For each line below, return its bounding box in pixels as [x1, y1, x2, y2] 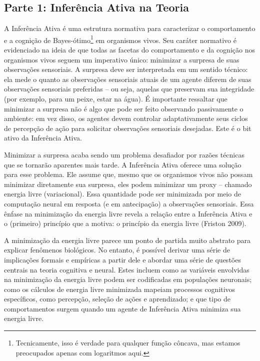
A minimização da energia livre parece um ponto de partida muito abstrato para [4, 234, 251, 245]
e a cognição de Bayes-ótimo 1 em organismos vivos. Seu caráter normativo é [4, 33, 236, 45]
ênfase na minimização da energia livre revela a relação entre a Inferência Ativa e [4, 208, 252, 218]
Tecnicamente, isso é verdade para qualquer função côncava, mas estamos [15, 337, 240, 348]
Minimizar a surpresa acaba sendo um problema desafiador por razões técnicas [4, 149, 244, 159]
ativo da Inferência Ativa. [4, 132, 82, 143]
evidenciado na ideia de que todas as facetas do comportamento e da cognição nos [4, 44, 255, 55]
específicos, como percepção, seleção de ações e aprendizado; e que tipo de [4, 293, 230, 304]
